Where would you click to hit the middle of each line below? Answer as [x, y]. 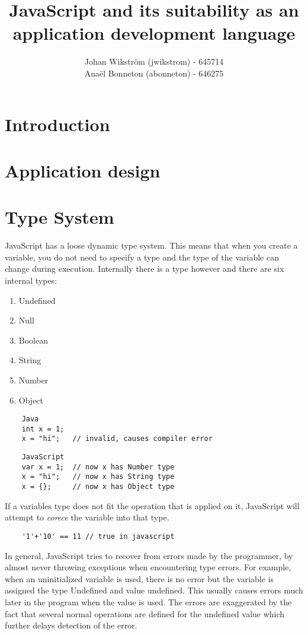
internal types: [31, 280]
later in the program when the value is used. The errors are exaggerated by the [148, 601]
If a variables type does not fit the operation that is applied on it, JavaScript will [152, 505]
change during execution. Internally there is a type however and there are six [145, 269]
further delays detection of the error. [71, 625]
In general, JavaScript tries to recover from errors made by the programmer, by [149, 555]
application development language [154, 33]
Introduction [57, 124]
